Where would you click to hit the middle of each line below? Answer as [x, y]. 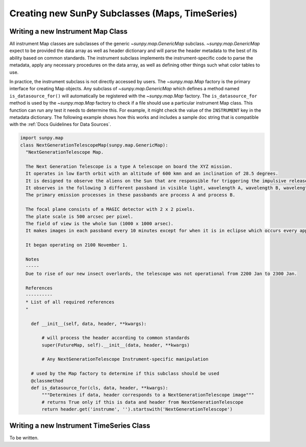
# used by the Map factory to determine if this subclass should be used [125, 374]
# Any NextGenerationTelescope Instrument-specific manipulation [125, 359]
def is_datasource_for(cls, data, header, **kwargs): [99, 388]
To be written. [24, 438]
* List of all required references [70, 302]
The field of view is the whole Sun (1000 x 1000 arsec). [100, 224]
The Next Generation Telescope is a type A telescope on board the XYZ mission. [129, 166]
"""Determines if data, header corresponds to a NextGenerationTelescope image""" [148, 395]
